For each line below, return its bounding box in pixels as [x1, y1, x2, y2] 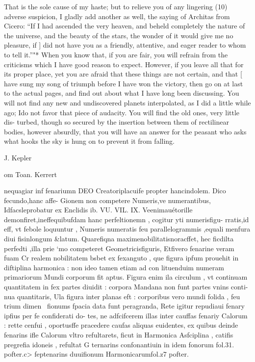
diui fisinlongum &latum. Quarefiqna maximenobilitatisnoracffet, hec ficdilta [4, 233, 234, 244]
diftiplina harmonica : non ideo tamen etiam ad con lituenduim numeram [4, 262, 224, 272]
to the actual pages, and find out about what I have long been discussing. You [4, 88, 239, 98]
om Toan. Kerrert [4, 169, 57, 179]
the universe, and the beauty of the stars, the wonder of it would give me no [4, 30, 233, 40]
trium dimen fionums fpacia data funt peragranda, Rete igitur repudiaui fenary [4, 301, 245, 311]
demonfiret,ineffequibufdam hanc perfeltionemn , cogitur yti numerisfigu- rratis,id [4, 214, 249, 224]
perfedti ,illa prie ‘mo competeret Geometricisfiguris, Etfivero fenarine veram [4, 243, 234, 253]
